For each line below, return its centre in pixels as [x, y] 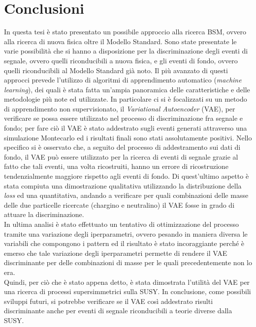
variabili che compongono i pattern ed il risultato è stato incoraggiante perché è [124, 243]
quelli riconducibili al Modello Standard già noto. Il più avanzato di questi [116, 70]
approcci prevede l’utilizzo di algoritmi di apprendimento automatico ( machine [123, 80]
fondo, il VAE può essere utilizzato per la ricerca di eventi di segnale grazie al [121, 156]
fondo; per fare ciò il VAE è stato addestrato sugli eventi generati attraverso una [126, 128]
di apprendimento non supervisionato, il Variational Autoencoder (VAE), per [120, 108]
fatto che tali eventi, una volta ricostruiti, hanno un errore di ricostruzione [116, 166]
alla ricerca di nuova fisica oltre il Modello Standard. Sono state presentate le [120, 41]
